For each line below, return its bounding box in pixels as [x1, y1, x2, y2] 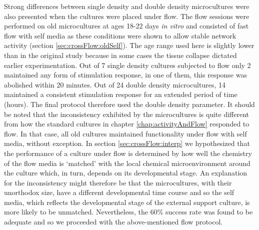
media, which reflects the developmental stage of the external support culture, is [4, 196, 250, 207]
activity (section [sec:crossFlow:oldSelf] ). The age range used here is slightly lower [4, 40, 254, 50]
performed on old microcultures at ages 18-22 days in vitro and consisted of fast [4, 20, 249, 31]
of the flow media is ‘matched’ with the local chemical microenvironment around [4, 157, 250, 168]
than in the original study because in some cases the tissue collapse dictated [4, 49, 237, 60]
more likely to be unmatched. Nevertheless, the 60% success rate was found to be [4, 206, 253, 217]
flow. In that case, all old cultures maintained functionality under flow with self [4, 128, 247, 138]
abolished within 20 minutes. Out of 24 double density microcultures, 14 [4, 79, 225, 89]
